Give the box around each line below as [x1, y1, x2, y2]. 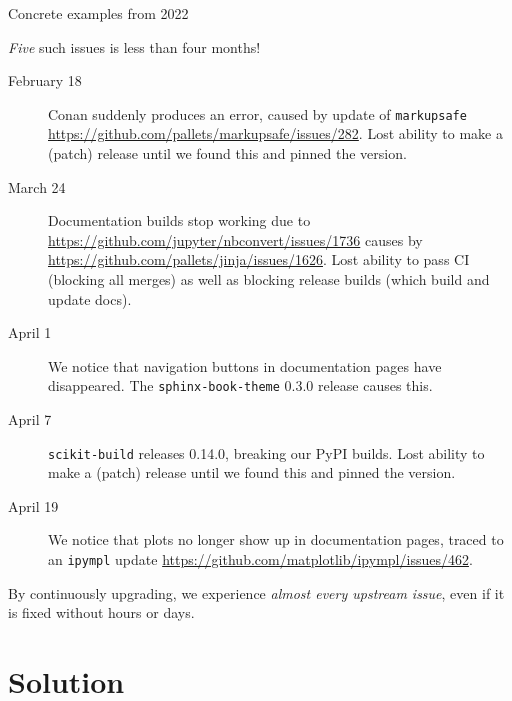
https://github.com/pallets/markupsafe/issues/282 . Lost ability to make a [48, 123, 504, 144]
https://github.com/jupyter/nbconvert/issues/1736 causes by [48, 229, 423, 250]
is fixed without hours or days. [8, 602, 195, 623]
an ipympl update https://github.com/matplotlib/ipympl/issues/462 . [48, 549, 473, 570]
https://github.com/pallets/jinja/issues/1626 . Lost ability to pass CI [48, 249, 470, 270]
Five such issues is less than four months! [8, 36, 261, 57]
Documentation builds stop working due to [48, 210, 311, 231]
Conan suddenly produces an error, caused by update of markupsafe [48, 103, 467, 124]
